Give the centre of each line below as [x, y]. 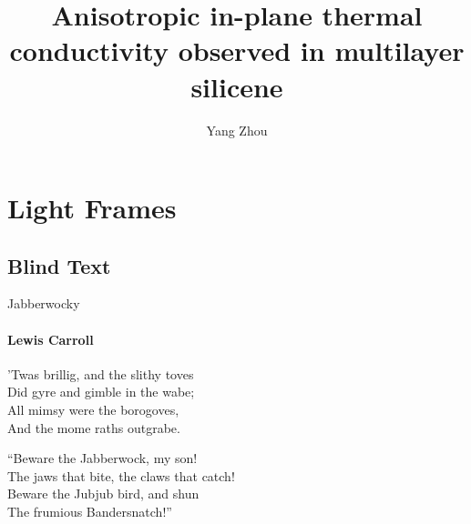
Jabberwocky [44, 303]
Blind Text [59, 265]
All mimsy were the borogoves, [93, 410]
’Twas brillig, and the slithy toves [101, 373]
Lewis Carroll [51, 339]
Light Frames [92, 208]
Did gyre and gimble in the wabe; [101, 392]
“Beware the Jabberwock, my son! [102, 458]
